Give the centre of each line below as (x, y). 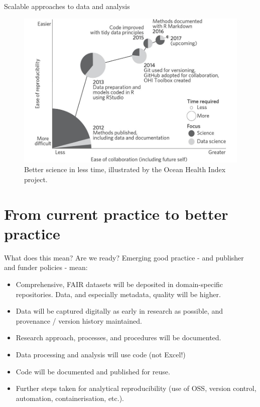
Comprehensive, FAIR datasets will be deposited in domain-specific (119, 284)
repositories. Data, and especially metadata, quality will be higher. (118, 294)
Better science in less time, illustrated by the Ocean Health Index (125, 169)
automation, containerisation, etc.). (70, 398)
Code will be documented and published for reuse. (93, 371)
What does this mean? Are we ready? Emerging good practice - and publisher (124, 257)
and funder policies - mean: (46, 267)
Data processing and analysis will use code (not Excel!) (101, 354)
